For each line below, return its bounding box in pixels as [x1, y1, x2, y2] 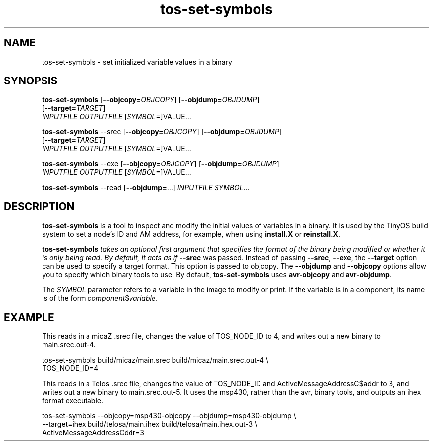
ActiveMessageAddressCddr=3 [42, 428, 144, 437]
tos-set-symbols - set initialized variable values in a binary [42, 57, 232, 66]
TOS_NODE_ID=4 [42, 364, 99, 373]
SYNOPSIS [4, 75, 58, 87]
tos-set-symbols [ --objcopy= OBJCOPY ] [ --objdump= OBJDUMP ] [42, 95, 260, 104]
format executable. [42, 396, 103, 405]
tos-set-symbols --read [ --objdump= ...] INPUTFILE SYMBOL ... [42, 183, 250, 192]
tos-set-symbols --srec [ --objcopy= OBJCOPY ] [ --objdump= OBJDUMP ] [42, 127, 282, 136]
